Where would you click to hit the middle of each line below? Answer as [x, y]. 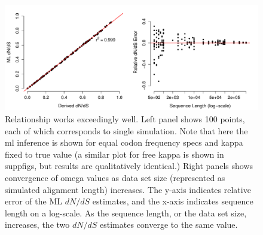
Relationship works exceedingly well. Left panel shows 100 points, [125, 118]
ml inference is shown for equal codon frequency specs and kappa [124, 142]
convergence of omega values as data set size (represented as [115, 177]
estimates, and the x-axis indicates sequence [173, 201]
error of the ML [33, 201]
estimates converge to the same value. [169, 225]
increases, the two [37, 225]
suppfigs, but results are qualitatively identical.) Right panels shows [129, 166]
